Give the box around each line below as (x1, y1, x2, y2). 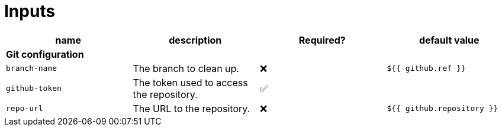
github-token (6, 84, 62, 93)
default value (419, 34, 480, 46)
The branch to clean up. (133, 62, 239, 74)
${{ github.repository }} (387, 104, 498, 113)
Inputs (4, 1, 56, 21)
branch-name (6, 64, 57, 73)
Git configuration (6, 48, 84, 60)
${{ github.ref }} (387, 64, 466, 73)
